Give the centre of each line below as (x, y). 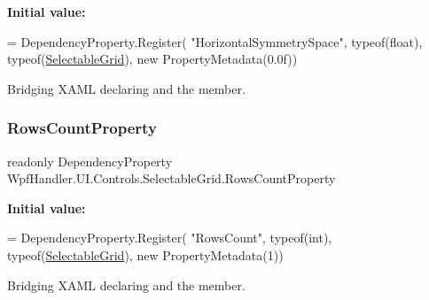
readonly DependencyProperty (90, 161)
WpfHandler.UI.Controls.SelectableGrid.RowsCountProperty (172, 178)
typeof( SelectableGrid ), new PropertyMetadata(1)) (145, 254)
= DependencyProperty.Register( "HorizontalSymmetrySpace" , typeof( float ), (215, 41)
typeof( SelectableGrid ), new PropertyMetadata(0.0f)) (152, 59)
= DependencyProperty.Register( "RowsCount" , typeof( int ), (170, 238)
